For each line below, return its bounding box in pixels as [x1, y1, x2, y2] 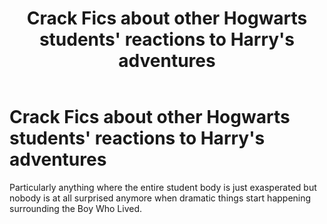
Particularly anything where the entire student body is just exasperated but [9, 181, 317, 193]
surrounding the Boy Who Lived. [9, 202, 143, 214]
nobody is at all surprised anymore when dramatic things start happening [9, 192, 312, 204]
